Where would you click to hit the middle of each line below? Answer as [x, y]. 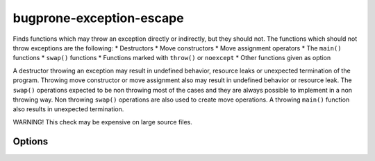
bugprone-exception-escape [98, 18]
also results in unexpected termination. [68, 109]
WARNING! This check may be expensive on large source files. [102, 122]
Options [31, 142]
